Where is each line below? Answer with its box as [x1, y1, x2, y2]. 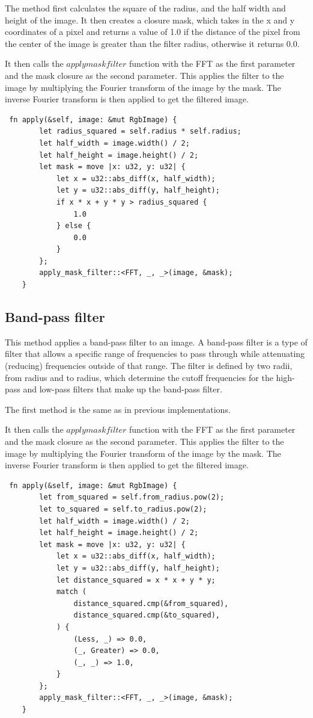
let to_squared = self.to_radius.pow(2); [39, 504, 207, 513]
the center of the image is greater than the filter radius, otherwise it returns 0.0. [5, 37, 300, 49]
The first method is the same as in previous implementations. [5, 403, 231, 415]
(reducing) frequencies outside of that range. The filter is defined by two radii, [5, 359, 293, 372]
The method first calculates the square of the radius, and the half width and [5, 2, 286, 14]
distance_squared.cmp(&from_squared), [73, 599, 229, 608]
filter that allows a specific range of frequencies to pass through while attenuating [5, 347, 305, 360]
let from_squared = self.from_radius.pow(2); [39, 493, 225, 502]
